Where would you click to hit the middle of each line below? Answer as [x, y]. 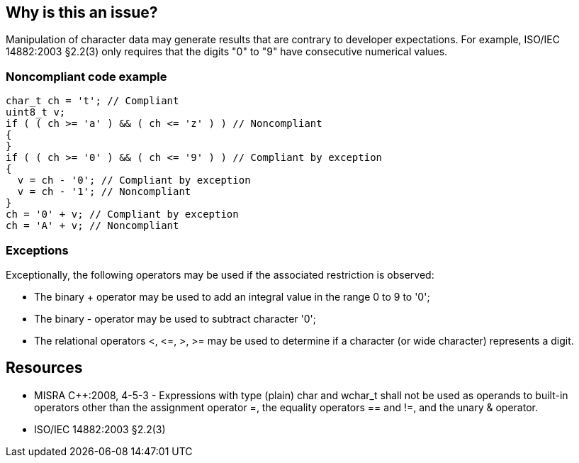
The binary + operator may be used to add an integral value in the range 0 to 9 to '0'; [232, 296]
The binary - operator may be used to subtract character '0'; [175, 318]
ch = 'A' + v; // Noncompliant [92, 226]
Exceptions [37, 250]
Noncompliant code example [86, 76]
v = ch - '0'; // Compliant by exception [134, 180]
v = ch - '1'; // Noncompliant [104, 192]
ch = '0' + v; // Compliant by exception [122, 214]
